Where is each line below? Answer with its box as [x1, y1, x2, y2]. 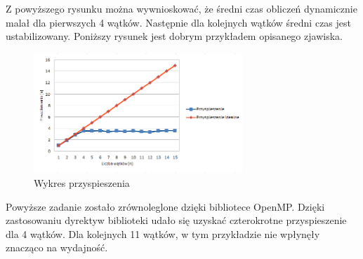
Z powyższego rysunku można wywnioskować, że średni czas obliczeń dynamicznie [6, 1, 357, 15]
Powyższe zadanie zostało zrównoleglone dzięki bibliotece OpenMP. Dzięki [6, 199, 325, 213]
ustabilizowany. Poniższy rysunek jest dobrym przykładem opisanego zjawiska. [6, 29, 343, 43]
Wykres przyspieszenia [34, 176, 130, 190]
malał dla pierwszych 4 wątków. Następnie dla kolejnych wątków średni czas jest [6, 15, 351, 29]
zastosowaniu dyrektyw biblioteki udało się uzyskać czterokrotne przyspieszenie [6, 213, 347, 227]
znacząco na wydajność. [6, 240, 108, 255]
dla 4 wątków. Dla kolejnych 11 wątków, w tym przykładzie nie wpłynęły [6, 226, 320, 241]
